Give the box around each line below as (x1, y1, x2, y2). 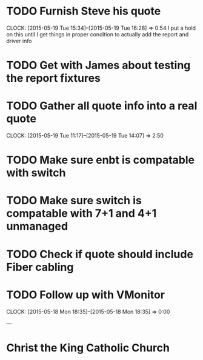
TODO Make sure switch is (6, 194, 142, 207)
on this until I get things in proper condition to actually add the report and (6, 30, 189, 38)
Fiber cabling (6, 260, 74, 274)
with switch (6, 166, 66, 180)
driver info (6, 37, 32, 44)
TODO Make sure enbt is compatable (6, 153, 195, 167)
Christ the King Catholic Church (6, 341, 170, 355)
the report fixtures (6, 72, 101, 85)
